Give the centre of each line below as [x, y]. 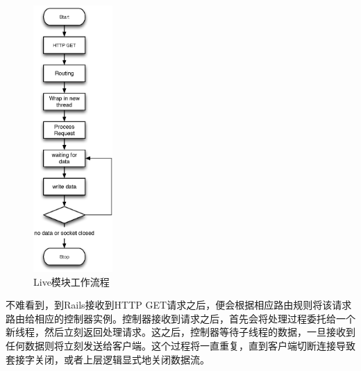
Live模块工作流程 [72, 281]
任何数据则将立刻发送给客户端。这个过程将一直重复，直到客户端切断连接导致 [180, 345]
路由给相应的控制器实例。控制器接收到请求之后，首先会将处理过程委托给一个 [180, 318]
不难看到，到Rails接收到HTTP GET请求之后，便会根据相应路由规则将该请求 [179, 305]
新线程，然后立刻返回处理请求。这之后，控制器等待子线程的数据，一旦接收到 [180, 332]
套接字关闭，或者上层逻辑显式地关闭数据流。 [108, 359]
